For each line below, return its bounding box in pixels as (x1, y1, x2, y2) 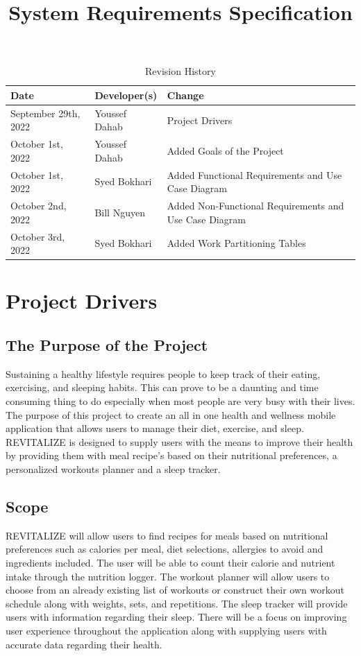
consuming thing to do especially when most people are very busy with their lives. (6, 394, 355, 408)
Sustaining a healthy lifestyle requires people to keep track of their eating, (6, 366, 321, 381)
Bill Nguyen (94, 205, 145, 219)
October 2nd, (10, 198, 67, 213)
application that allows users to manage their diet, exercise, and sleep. (6, 421, 304, 435)
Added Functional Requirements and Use (167, 167, 342, 182)
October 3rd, (10, 229, 65, 243)
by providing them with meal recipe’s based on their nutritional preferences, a (6, 448, 337, 463)
